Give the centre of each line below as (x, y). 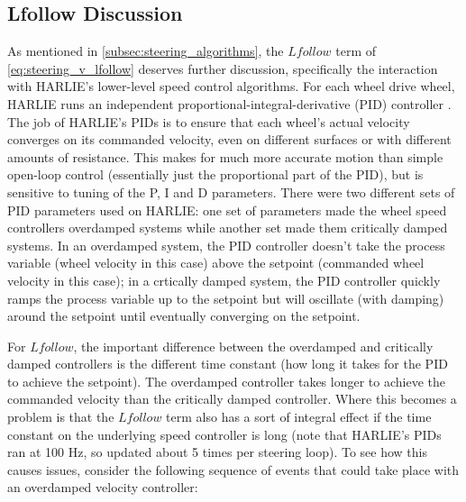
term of (356, 51)
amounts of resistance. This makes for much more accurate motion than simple (225, 156)
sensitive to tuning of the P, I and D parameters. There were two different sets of (231, 192)
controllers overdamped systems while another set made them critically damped (228, 228)
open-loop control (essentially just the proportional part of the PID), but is (215, 174)
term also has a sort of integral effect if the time (299, 417)
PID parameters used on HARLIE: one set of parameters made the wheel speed (227, 210)
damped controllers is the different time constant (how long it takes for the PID (228, 364)
